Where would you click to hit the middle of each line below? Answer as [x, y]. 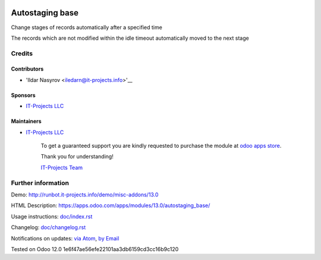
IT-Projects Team [62, 167]
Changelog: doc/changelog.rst [48, 227]
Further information [40, 183]
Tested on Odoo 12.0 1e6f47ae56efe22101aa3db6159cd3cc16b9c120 [95, 249]
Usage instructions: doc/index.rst [52, 216]
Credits [22, 53]
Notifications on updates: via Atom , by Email [65, 238]
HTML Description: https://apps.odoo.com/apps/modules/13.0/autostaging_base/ [111, 205]
